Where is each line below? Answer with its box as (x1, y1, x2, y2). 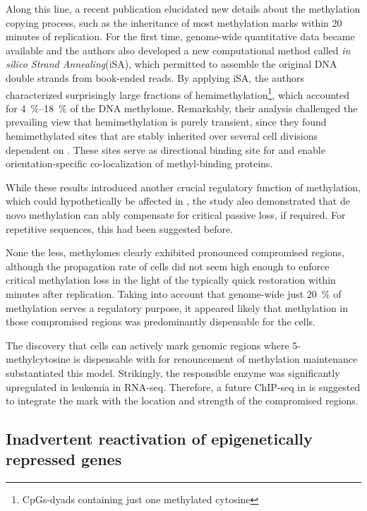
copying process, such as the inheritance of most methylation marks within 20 (6, 15, 342, 30)
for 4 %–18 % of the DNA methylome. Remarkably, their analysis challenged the (6, 100, 358, 115)
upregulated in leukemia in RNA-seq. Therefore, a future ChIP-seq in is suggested (6, 379, 361, 394)
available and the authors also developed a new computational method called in (6, 42, 351, 57)
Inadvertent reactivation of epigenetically (6, 428, 313, 450)
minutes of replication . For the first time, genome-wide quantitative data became (6, 29, 355, 44)
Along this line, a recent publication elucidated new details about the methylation (6, 1, 361, 16)
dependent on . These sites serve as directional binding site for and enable (6, 142, 325, 157)
